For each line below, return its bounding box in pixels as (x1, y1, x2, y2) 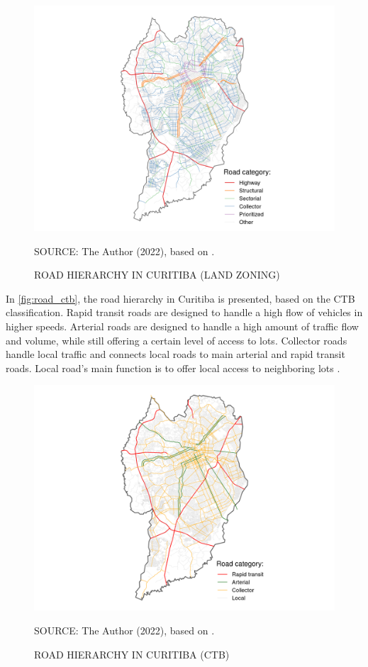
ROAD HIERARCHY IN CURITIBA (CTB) (34, 646, 230, 661)
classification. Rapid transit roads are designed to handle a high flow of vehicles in (6, 305, 363, 320)
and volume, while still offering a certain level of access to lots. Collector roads (6, 332, 347, 347)
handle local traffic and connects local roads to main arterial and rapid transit (6, 347, 345, 361)
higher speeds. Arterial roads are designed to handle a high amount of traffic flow (6, 318, 359, 333)
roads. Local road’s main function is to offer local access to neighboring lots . (6, 360, 340, 375)
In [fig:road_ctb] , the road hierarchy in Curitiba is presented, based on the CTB (6, 291, 355, 306)
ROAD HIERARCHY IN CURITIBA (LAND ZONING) (34, 267, 280, 282)
